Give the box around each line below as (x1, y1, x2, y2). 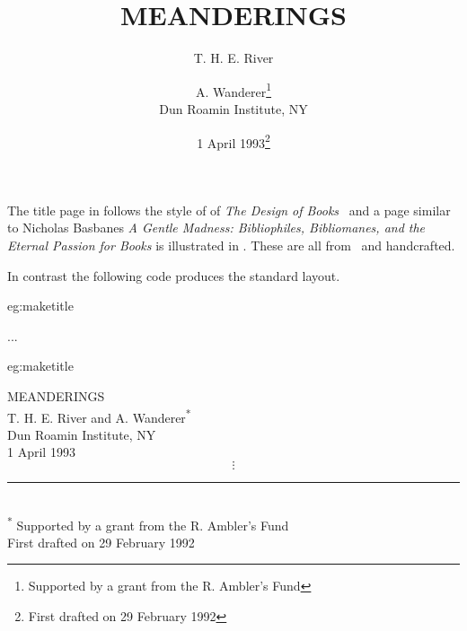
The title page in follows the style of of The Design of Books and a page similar (7, 200, 451, 219)
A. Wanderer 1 (195, 79, 272, 101)
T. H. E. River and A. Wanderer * (7, 405, 191, 426)
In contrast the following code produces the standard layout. (7, 266, 340, 285)
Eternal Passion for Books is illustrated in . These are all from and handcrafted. (7, 236, 455, 254)
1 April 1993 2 (197, 130, 270, 152)
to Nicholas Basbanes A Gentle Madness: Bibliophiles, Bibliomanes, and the (7, 218, 426, 237)
